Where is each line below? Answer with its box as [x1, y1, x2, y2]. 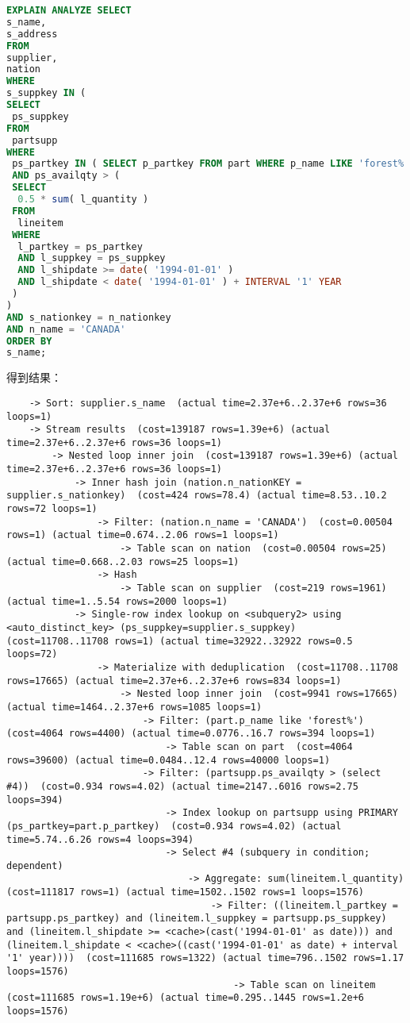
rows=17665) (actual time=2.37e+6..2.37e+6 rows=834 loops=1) [6, 675, 342, 686]
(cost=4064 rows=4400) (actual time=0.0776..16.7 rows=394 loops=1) [6, 728, 376, 740]
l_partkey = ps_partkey [17, 240, 143, 252]
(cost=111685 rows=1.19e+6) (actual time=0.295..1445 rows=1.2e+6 [6, 992, 365, 1004]
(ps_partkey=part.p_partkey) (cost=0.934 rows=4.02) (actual [6, 820, 342, 832]
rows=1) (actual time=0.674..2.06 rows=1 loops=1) [6, 529, 279, 541]
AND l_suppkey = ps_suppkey [17, 252, 166, 264]
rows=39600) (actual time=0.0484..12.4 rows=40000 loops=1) [6, 754, 331, 766]
